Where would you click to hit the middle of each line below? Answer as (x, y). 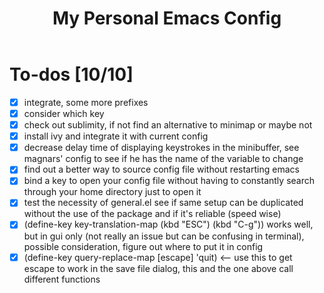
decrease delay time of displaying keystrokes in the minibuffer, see (161, 148)
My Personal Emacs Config (167, 18)
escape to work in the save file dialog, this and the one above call (158, 268)
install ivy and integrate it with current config (116, 136)
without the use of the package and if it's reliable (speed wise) (152, 214)
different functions (62, 279)
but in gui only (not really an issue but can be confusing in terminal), (164, 236)
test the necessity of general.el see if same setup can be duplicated (163, 203)
